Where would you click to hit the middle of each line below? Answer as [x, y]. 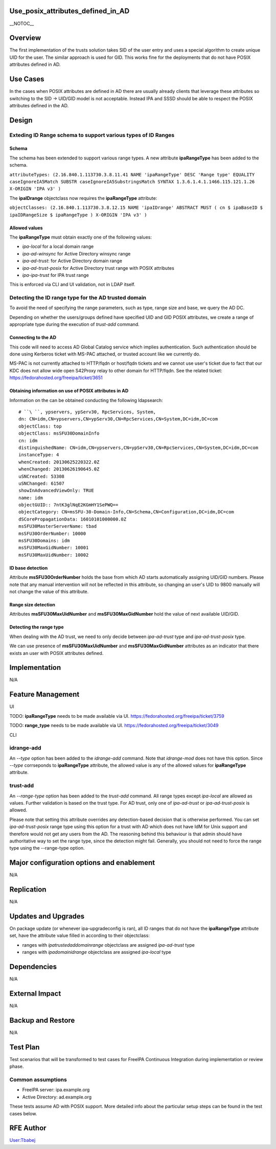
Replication [28, 890]
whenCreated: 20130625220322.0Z [59, 462]
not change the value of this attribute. [49, 591]
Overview [25, 38]
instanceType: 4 [39, 455]
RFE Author [28, 1128]
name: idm [31, 498]
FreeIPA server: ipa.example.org [56, 1090]
